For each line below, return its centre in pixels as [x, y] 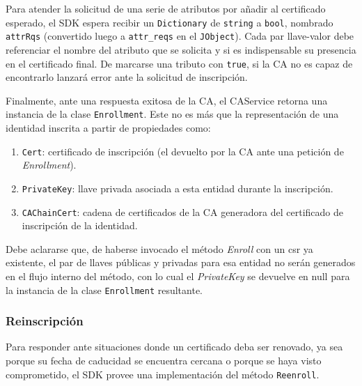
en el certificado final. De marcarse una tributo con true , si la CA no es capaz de [179, 63]
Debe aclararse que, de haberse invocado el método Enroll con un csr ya [159, 248]
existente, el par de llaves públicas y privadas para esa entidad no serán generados [181, 262]
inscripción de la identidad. [80, 225]
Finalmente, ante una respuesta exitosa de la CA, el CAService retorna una [167, 100]
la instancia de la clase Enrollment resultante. [104, 289]
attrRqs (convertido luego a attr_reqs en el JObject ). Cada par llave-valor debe [180, 36]
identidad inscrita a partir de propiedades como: [108, 128]
